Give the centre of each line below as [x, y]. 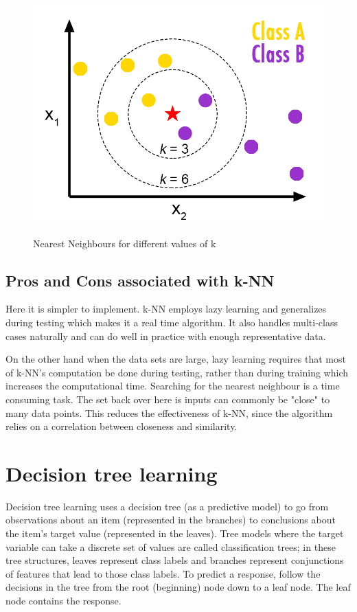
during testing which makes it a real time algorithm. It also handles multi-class [172, 322]
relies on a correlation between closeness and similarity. [122, 426]
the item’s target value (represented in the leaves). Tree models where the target [175, 533]
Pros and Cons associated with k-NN [140, 280]
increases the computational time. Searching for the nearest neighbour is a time [173, 386]
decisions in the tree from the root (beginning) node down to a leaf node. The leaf [178, 587]
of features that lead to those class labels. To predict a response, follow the [163, 573]
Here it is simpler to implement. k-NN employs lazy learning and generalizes [166, 309]
